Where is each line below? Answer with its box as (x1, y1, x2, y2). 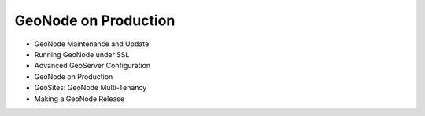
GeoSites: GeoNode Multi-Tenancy (34, 83, 147, 92)
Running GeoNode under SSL (34, 49, 130, 59)
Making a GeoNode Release (34, 94, 125, 103)
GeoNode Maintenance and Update (34, 39, 150, 49)
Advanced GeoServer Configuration (34, 61, 151, 71)
